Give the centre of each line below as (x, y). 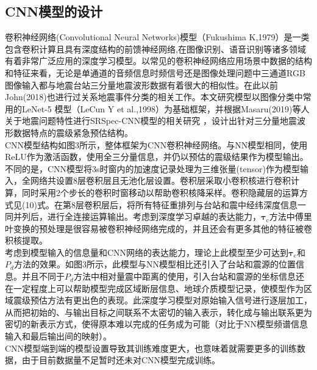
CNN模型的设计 (54, 11)
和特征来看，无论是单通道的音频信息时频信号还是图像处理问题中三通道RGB (155, 72)
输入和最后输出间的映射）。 (58, 336)
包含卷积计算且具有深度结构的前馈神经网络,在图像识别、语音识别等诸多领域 (155, 49)
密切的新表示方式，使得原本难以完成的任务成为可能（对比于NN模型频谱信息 (156, 324)
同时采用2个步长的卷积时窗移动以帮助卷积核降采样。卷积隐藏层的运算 (160, 192)
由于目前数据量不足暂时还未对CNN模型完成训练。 (121, 360)
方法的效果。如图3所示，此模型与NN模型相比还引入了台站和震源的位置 (155, 264)
